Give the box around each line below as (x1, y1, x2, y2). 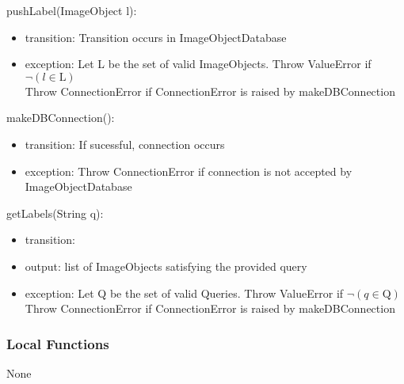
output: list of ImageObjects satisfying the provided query (25, 257, 307, 274)
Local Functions (6, 333, 109, 353)
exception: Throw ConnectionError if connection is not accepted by (25, 162, 353, 179)
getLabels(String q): (6, 204, 104, 221)
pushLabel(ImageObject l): (6, 2, 137, 18)
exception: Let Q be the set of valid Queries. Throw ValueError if (25, 284, 344, 301)
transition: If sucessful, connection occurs (25, 135, 225, 152)
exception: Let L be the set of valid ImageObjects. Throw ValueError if (25, 55, 372, 72)
